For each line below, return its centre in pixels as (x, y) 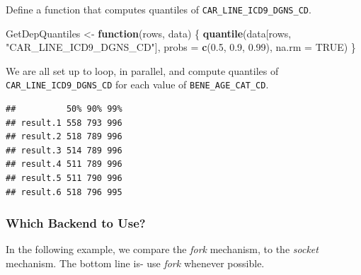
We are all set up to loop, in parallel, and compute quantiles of (142, 70)
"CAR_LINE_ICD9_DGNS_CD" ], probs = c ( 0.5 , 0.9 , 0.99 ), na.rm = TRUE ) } (181, 47)
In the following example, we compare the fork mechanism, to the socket (162, 249)
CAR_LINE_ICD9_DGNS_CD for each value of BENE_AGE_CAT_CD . (137, 84)
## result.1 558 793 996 (64, 123)
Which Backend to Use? (76, 223)
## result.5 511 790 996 (64, 179)
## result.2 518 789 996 (64, 137)
